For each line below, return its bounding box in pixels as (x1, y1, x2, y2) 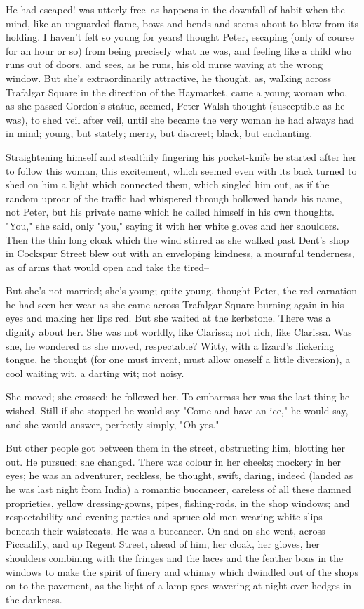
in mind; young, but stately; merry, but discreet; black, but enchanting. (6, 126, 313, 140)
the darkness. (6, 591, 62, 606)
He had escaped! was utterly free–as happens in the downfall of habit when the (6, 2, 345, 16)
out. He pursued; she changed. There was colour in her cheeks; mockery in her (6, 454, 342, 469)
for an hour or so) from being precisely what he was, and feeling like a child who (6, 43, 352, 58)
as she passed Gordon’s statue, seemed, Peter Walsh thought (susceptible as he (6, 98, 345, 113)
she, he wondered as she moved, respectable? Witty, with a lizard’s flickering (6, 338, 335, 353)
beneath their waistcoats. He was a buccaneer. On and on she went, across (6, 523, 325, 537)
